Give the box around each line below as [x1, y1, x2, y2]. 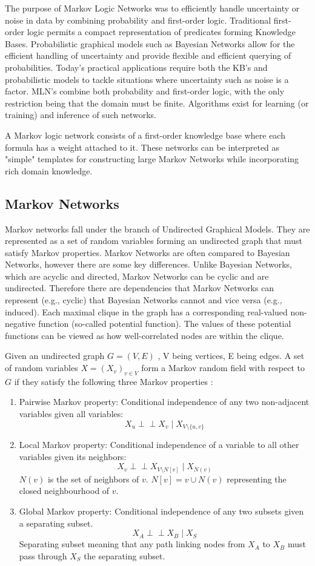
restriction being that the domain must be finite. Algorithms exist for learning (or [5, 96, 309, 109]
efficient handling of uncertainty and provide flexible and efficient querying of [5, 49, 291, 62]
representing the [227, 472, 287, 485]
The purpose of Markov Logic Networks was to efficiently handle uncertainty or [5, 2, 300, 14]
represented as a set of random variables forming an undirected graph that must [5, 234, 303, 247]
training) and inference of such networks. [5, 108, 156, 121]
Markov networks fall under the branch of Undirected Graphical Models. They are [5, 222, 310, 235]
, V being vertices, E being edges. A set [157, 349, 305, 362]
